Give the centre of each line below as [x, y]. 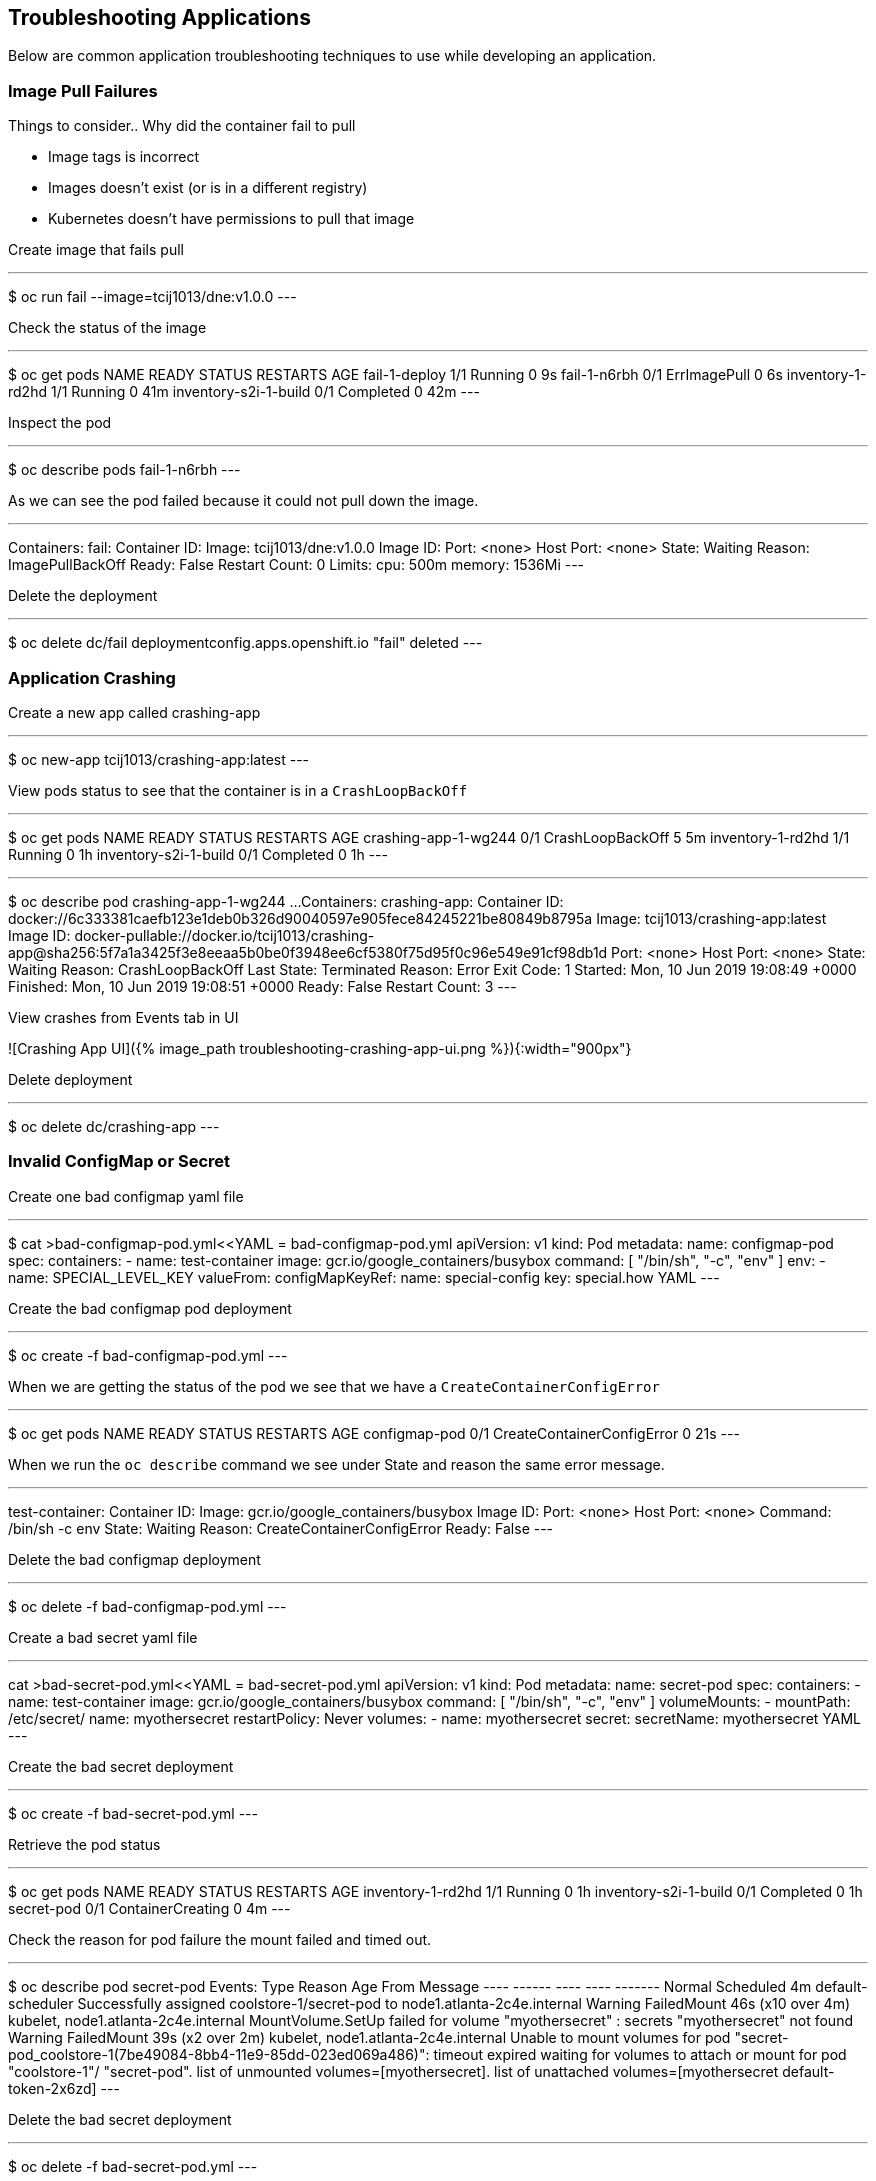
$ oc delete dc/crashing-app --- [114, 1126]
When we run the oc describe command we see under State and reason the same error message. [336, 1464]
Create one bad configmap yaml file [126, 1196]
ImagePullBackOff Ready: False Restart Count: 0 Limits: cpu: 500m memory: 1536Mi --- [296, 565]
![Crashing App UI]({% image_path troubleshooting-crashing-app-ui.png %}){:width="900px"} [320, 1048]
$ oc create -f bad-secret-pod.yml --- [133, 1813]
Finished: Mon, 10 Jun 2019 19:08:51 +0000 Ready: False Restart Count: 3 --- [262, 986]
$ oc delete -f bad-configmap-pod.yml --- [147, 1606]
